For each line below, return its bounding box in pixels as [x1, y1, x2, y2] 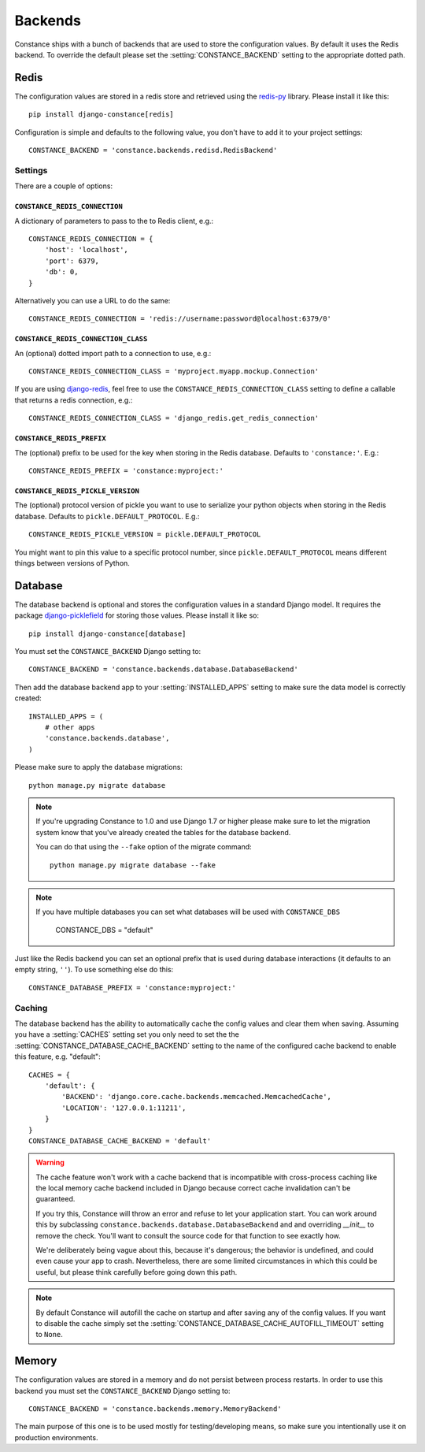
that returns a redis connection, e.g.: [14, 395, 133, 405]
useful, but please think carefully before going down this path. [35, 1267, 238, 1276]
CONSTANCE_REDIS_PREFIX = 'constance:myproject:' [28, 466, 224, 476]
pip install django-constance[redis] [28, 110, 175, 119]
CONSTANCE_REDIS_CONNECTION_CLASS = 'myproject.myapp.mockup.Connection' [28, 367, 320, 376]
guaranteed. [35, 1194, 76, 1204]
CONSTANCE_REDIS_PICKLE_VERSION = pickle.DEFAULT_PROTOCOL [28, 530, 261, 539]
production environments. [14, 1432, 98, 1442]
